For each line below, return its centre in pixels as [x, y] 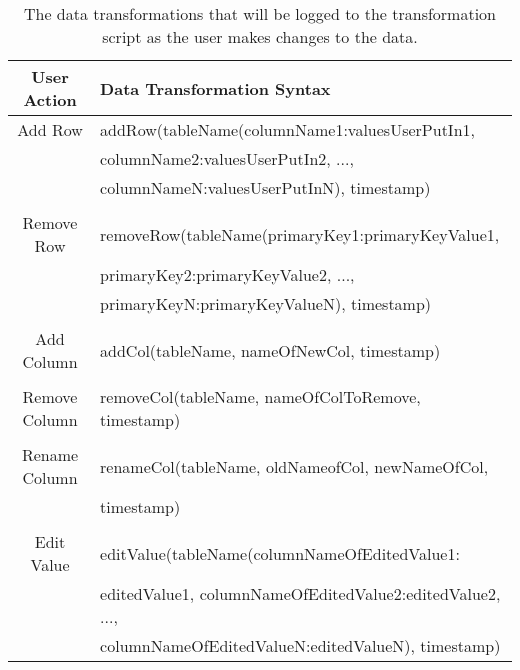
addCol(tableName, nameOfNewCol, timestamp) [270, 350]
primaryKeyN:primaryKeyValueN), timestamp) [266, 303]
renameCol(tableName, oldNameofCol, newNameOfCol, [294, 466]
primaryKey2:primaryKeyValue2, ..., [227, 274]
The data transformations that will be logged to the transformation [260, 13]
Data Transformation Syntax [215, 88]
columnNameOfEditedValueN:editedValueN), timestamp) [300, 645]
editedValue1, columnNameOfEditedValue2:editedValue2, [300, 593]
